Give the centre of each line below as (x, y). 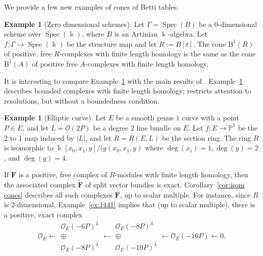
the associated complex (40, 185)
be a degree (111, 127)
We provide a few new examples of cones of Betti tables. (91, 7)
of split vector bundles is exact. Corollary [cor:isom (165, 185)
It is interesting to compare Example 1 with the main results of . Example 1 (123, 81)
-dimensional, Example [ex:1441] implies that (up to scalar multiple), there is (135, 204)
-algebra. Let (188, 34)
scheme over (23, 34)
